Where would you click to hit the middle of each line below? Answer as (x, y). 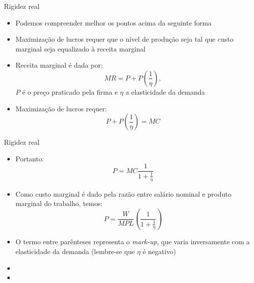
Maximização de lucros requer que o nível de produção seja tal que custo (124, 39)
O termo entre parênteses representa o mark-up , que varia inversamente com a (133, 242)
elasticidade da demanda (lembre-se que (75, 251)
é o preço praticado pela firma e (70, 91)
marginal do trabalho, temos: (59, 203)
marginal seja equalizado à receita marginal (81, 48)
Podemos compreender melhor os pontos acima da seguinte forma (114, 22)
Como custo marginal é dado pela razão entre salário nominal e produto (123, 193)
